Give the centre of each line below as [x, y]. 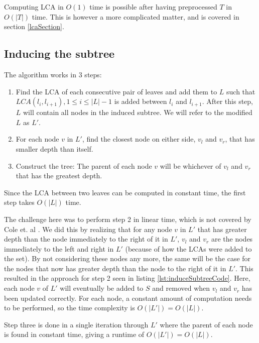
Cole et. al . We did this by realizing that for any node [88, 229]
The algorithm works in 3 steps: [53, 74]
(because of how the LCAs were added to [188, 248]
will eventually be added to [102, 288]
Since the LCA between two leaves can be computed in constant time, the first [125, 192]
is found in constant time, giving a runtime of [74, 334]
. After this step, [228, 101]
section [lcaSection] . [34, 26]
